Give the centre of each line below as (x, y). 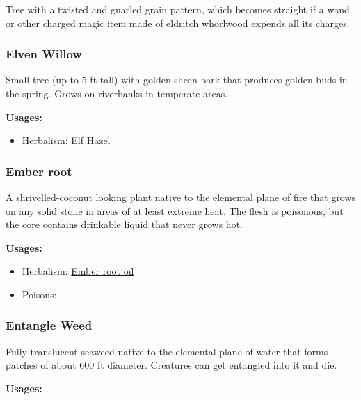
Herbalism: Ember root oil (78, 271)
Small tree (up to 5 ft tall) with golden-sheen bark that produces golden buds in (177, 80)
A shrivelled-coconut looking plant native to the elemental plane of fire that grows (181, 197)
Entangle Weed (49, 325)
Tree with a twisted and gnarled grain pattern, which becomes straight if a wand (178, 9)
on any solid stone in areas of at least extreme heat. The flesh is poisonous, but (175, 210)
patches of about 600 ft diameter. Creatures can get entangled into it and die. (171, 365)
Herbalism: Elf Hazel (66, 140)
